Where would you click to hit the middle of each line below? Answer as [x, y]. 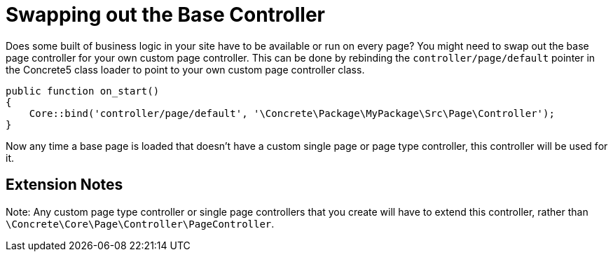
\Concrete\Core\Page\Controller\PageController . [140, 223]
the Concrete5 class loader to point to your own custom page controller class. [185, 69]
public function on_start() [83, 91]
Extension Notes [64, 185]
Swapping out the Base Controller [166, 15]
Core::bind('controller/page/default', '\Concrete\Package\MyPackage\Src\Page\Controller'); [292, 113]
